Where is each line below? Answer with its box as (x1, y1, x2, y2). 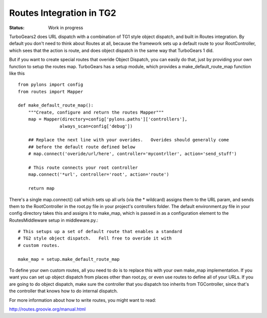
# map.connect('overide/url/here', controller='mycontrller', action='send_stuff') (28, 151, 237, 157)
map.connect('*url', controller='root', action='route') (28, 172, 169, 177)
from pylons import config (18, 82, 84, 87)
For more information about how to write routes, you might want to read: (9, 297, 156, 303)
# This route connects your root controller (28, 164, 138, 170)
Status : (9, 25, 25, 31)
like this (9, 70, 25, 76)
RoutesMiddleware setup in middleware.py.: (9, 217, 98, 223)
